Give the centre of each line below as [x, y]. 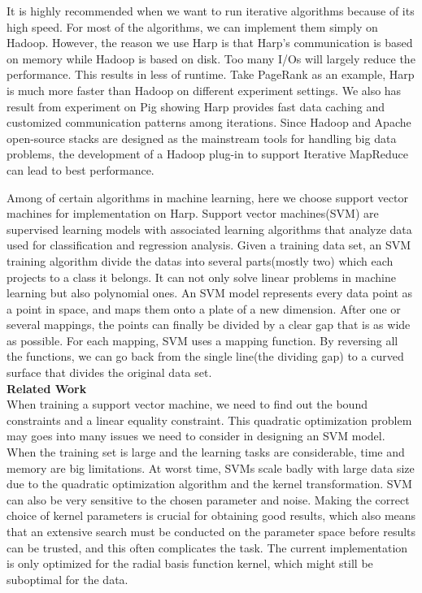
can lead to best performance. [80, 169]
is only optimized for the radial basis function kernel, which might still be [190, 563]
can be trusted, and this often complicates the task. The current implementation [207, 547]
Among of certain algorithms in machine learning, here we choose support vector [207, 197]
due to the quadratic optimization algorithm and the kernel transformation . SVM [209, 484]
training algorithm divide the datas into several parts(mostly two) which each [200, 260]
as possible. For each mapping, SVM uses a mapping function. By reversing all [202, 340]
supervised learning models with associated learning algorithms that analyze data [209, 229]
